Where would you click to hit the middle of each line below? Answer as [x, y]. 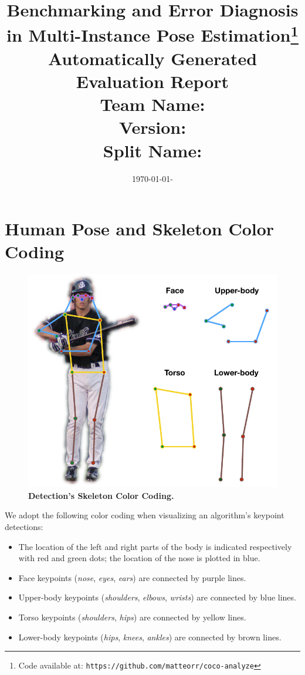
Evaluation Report [152, 81]
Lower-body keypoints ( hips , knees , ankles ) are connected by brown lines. [150, 637]
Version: [152, 127]
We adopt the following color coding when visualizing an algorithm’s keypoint [145, 515]
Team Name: [152, 104]
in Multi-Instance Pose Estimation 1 [152, 34]
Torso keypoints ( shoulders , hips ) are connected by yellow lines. [132, 617]
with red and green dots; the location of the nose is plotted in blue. [139, 558]
